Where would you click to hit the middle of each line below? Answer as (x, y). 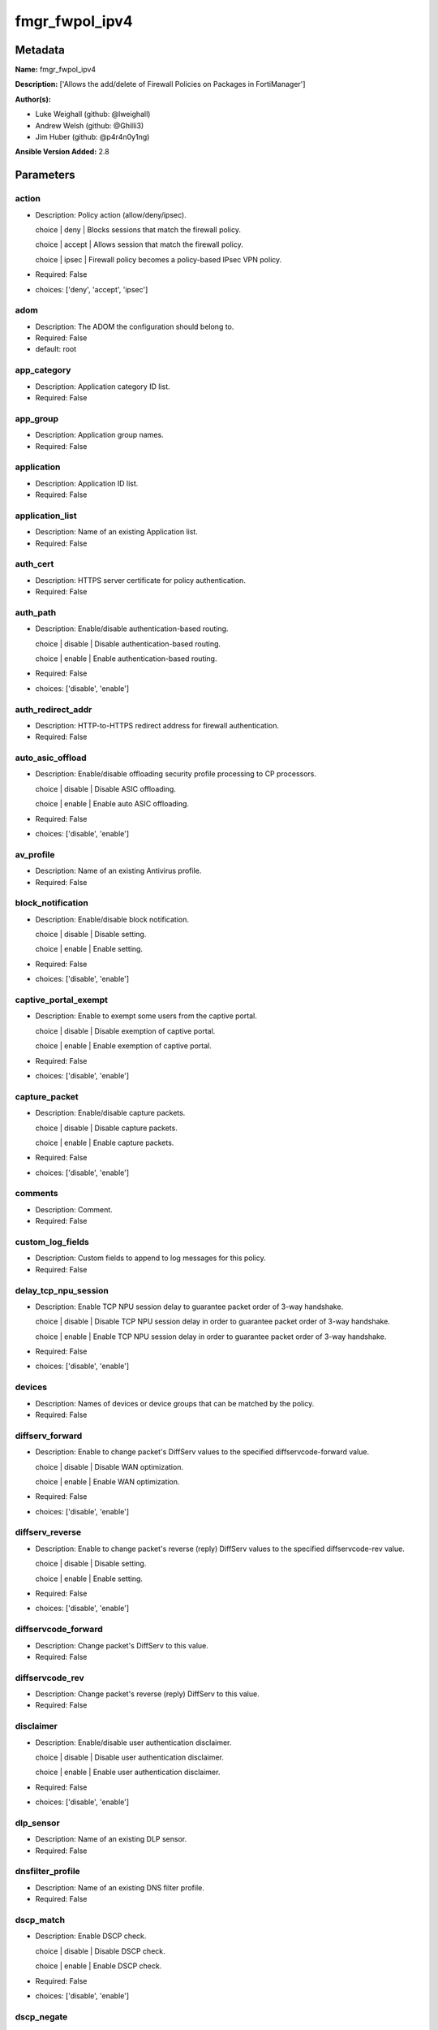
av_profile (35, 854)
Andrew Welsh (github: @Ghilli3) (90, 125)
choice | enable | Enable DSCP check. (99, 1966)
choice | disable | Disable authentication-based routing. (128, 644)
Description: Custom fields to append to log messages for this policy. (151, 1258)
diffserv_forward (49, 1436)
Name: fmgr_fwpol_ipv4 (56, 70)
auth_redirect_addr (54, 709)
